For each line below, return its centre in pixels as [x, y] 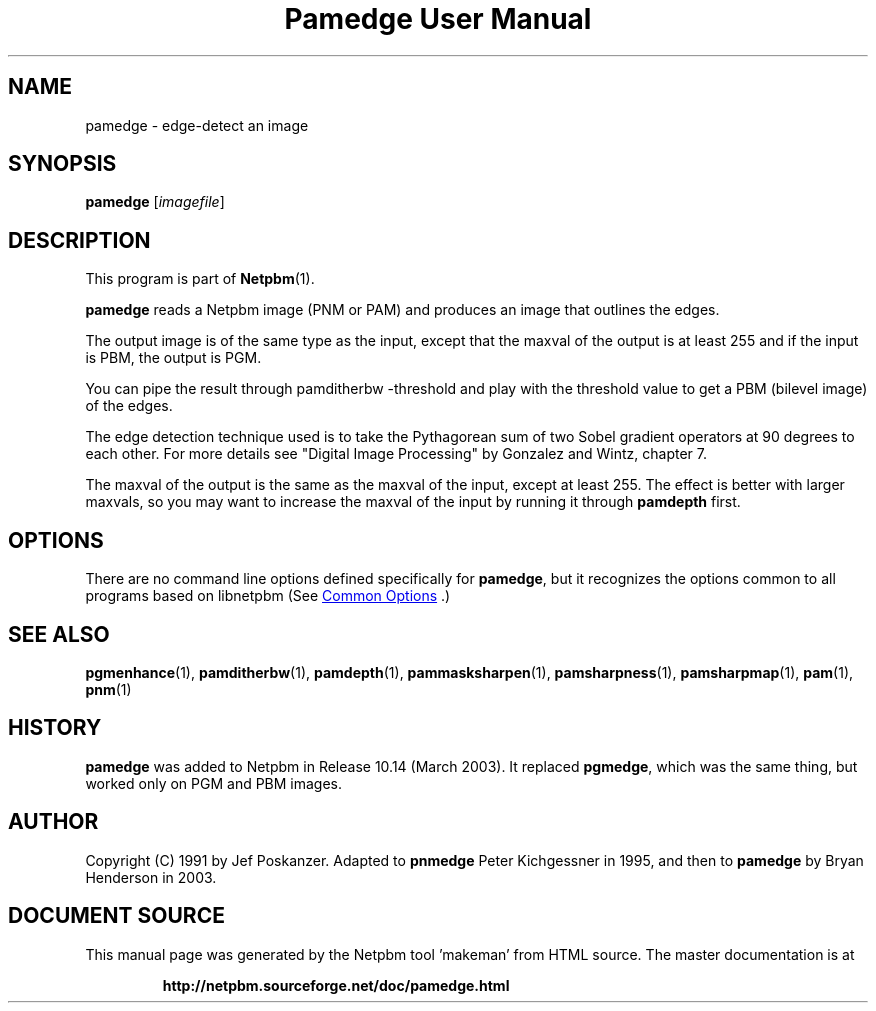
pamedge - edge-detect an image [197, 125]
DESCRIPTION [79, 240]
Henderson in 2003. [151, 877]
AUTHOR [53, 822]
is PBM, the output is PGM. [173, 358]
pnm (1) [108, 689]
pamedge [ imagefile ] [155, 202]
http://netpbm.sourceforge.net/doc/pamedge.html [336, 985]
